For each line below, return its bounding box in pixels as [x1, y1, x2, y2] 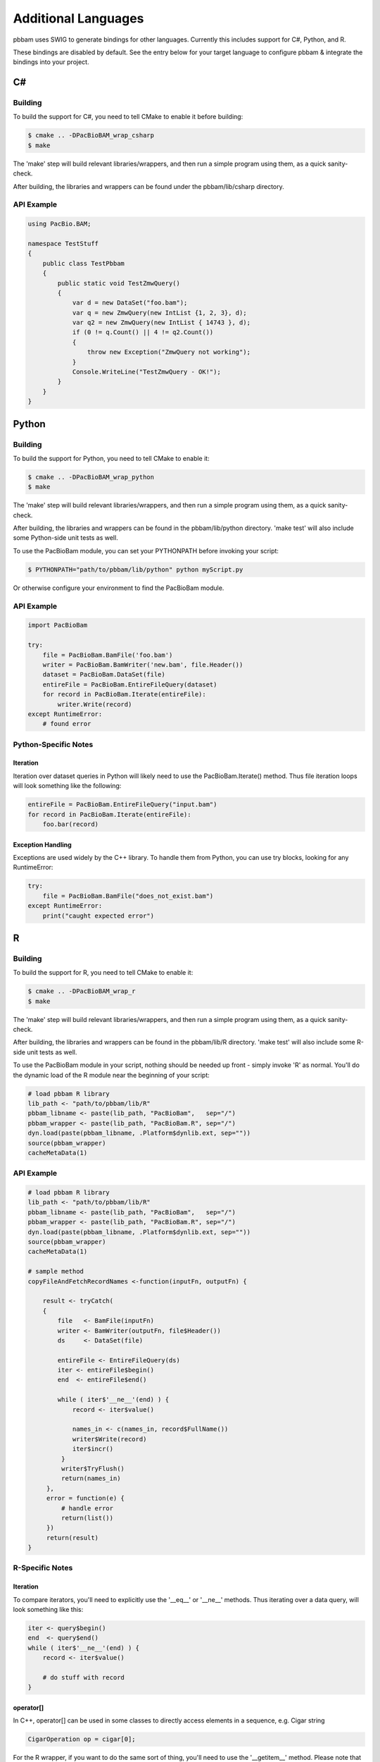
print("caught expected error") [42, 911, 155, 920]
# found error [42, 720, 91, 728]
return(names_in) [61, 1474, 121, 1483]
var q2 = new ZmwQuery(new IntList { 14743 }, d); [72, 319, 251, 327]
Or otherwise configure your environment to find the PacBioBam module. [13, 584, 224, 592]
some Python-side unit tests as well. [13, 534, 119, 542]
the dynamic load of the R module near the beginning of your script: [13, 1071, 210, 1079]
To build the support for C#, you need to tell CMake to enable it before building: [13, 113, 243, 121]
